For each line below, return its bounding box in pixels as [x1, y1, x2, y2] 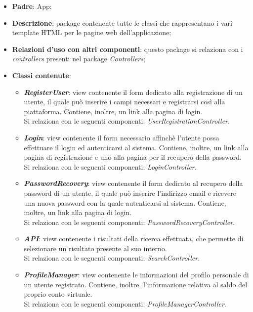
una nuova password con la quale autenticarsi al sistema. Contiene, [24, 197, 226, 208]
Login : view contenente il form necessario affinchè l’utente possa [24, 132, 219, 142]
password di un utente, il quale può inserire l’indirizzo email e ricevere [24, 187, 236, 198]
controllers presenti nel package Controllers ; [12, 53, 145, 64]
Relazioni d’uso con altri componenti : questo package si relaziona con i [12, 44, 243, 54]
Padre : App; [12, 1, 52, 11]
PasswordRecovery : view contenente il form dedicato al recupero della [24, 178, 243, 188]
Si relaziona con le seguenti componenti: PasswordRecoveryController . [24, 217, 235, 227]
